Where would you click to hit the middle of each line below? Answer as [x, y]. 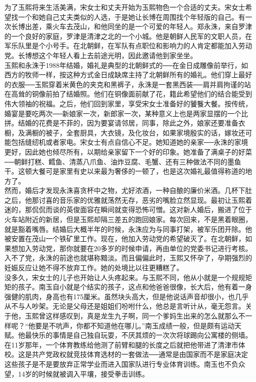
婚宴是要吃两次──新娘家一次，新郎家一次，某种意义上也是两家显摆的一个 [123, 113]
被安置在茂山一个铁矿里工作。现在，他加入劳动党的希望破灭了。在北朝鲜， [125, 239]
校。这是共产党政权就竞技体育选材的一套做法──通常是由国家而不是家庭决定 [126, 354]
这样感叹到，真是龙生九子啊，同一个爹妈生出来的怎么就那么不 [145, 316]
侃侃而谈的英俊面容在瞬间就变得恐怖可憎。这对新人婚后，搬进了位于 [142, 209]
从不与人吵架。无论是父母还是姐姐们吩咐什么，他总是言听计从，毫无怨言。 [125, 306]
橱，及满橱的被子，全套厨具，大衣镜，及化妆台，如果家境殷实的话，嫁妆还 [125, 132]
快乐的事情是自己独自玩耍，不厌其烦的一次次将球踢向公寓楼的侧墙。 [142, 335]
